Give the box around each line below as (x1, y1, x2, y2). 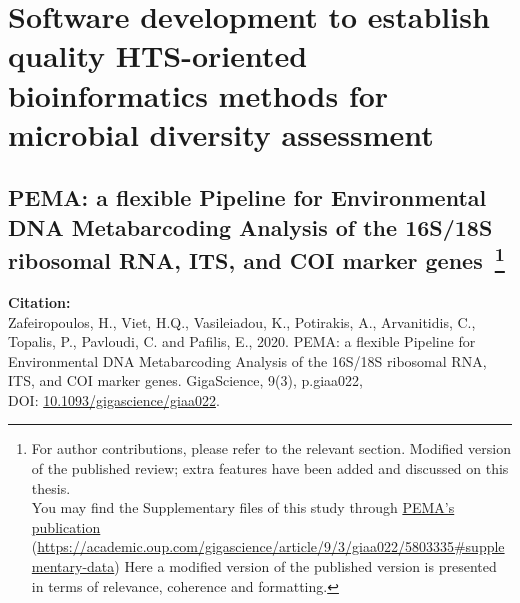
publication (31, 516, 101, 537)
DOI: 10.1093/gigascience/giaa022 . (8, 389, 220, 410)
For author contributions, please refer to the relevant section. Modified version (31, 438, 511, 459)
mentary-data (31, 556, 115, 577)
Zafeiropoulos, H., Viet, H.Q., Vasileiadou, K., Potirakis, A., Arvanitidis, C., (8, 311, 476, 332)
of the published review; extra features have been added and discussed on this (31, 458, 509, 479)
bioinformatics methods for (8, 74, 389, 115)
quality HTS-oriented (8, 35, 308, 76)
